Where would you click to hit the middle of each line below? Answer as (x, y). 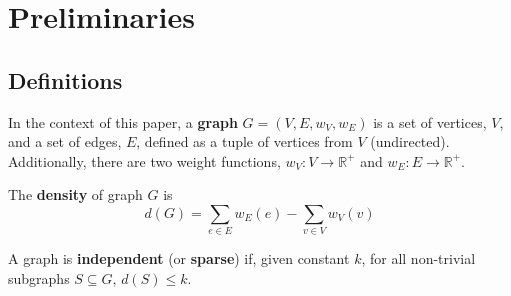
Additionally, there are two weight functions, (144, 160)
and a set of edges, (65, 141)
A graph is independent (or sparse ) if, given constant (179, 258)
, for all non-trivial (418, 258)
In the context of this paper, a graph (123, 121)
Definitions (65, 79)
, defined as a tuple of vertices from (244, 141)
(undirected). (410, 141)
